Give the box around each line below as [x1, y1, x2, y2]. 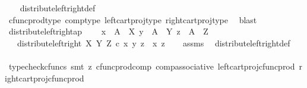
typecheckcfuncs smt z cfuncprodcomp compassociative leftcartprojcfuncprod [8, 59, 295, 72]
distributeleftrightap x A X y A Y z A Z [8, 25, 208, 37]
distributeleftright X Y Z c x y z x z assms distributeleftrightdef [17, 36, 290, 49]
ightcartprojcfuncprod [5, 71, 84, 84]
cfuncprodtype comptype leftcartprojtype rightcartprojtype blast [8, 13, 257, 26]
